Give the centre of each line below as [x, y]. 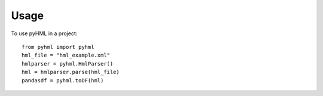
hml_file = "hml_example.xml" [66, 55]
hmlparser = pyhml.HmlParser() [68, 64]
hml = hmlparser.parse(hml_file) [71, 72]
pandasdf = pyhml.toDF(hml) [63, 80]
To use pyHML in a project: [44, 33]
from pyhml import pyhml [58, 47]
